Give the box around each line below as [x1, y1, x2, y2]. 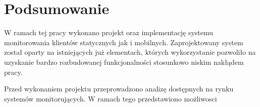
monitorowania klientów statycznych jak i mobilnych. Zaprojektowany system [4, 37, 243, 47]
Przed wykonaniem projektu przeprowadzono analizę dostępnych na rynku [4, 83, 234, 94]
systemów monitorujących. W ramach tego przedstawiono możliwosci [4, 93, 217, 103]
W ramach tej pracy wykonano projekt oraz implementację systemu [4, 27, 214, 38]
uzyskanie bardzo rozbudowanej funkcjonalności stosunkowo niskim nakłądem [4, 56, 244, 67]
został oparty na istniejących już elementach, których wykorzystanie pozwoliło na [4, 47, 256, 57]
